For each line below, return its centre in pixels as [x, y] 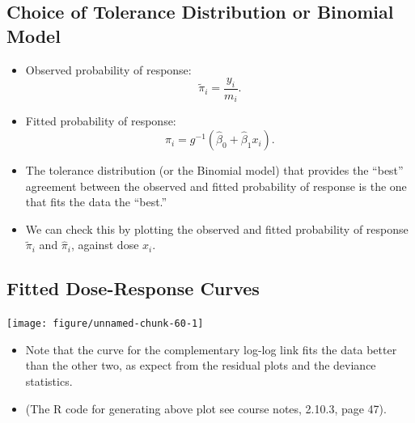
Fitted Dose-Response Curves [133, 288]
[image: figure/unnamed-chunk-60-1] [105, 324]
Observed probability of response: [108, 69]
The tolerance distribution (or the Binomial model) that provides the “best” [214, 170]
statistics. [49, 381]
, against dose [105, 245]
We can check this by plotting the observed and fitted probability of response [217, 228]
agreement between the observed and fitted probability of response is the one [216, 186]
